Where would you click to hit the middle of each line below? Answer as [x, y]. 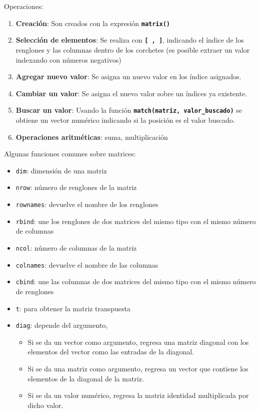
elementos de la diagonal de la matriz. [86, 378]
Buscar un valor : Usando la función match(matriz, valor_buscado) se [129, 110]
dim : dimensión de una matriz [61, 170]
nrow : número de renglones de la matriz [76, 187]
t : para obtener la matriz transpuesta [73, 308]
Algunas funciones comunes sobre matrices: [70, 154]
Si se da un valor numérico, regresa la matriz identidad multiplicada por [138, 395]
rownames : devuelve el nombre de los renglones [87, 204]
